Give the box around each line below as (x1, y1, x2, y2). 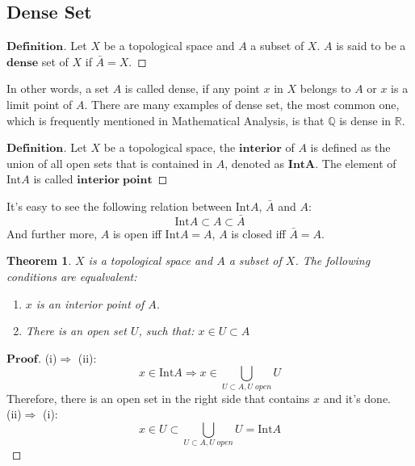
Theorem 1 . (6, 252, 72, 269)
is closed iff (231, 225, 286, 241)
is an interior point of (36, 295, 145, 312)
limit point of (6, 95, 73, 112)
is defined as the (310, 139, 391, 156)
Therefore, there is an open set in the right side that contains (6, 389, 310, 406)
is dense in (339, 111, 392, 128)
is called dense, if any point (124, 80, 260, 97)
